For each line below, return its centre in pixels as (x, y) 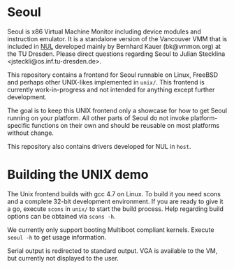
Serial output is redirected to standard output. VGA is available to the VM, (112, 250)
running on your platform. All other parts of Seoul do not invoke (98, 118)
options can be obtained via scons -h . (62, 216)
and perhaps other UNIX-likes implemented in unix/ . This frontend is (106, 82)
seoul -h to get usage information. (57, 237)
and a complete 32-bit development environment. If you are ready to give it (115, 201)
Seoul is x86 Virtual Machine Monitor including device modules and (104, 31)
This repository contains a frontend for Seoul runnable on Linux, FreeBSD (113, 75)
